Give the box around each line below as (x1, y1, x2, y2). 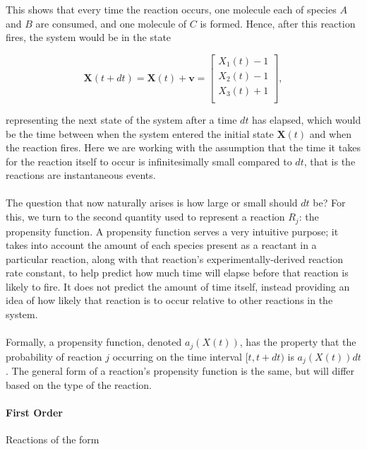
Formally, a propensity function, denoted (6, 334, 182, 349)
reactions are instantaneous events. (6, 168, 156, 182)
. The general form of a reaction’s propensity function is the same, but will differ (6, 363, 355, 378)
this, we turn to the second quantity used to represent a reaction (6, 209, 285, 224)
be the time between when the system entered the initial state (6, 126, 274, 141)
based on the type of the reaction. (6, 377, 152, 392)
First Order (6, 404, 63, 419)
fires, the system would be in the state (6, 30, 172, 45)
